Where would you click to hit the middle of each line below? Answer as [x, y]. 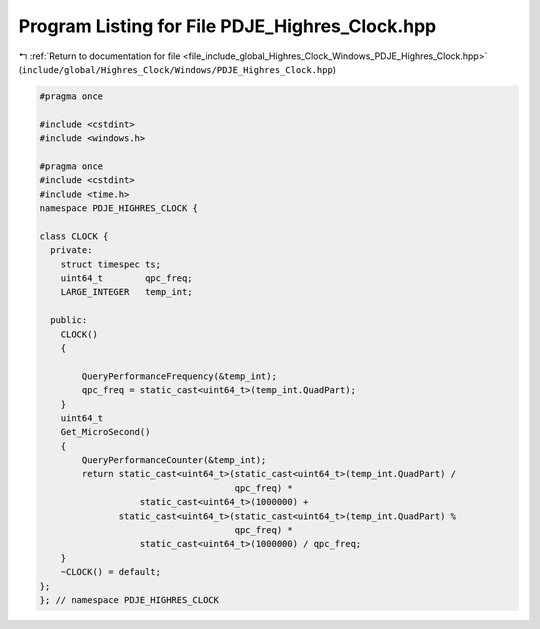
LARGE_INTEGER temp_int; [127, 292]
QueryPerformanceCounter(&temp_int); [174, 460]
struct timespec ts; [111, 264]
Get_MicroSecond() [105, 432]
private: [71, 250]
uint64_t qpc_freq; [127, 278]
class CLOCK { [74, 236]
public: [69, 320]
